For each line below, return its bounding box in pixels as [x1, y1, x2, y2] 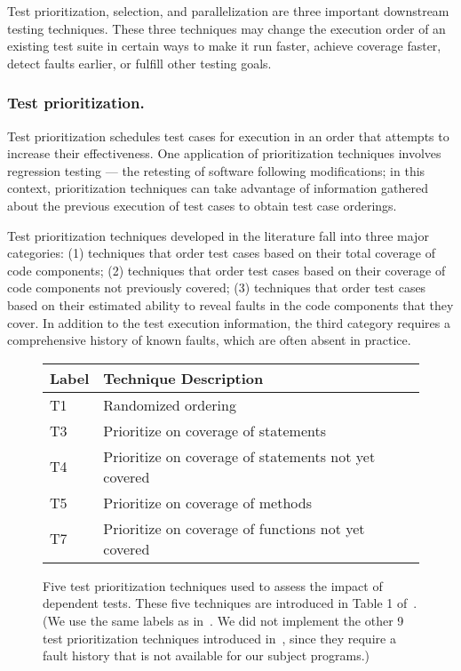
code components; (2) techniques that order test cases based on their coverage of [7, 260, 446, 279]
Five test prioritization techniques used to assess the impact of [43, 576, 383, 595]
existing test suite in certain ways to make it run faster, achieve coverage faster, [7, 36, 441, 55]
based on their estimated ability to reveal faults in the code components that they [7, 295, 454, 314]
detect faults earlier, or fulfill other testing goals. [7, 53, 272, 72]
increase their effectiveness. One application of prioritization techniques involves [7, 144, 441, 163]
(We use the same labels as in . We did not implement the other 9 [43, 611, 404, 629]
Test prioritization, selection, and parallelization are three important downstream [7, 2, 449, 20]
